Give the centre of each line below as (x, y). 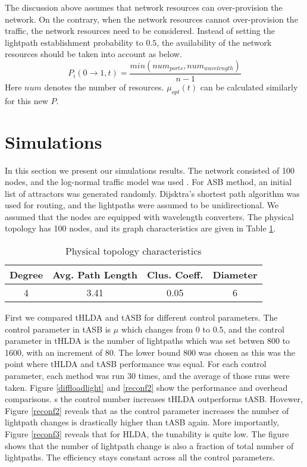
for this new (26, 100)
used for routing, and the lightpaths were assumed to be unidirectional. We (142, 205)
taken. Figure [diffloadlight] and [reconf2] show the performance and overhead (146, 387)
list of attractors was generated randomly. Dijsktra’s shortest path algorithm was (152, 193)
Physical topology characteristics (133, 251)
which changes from (157, 329)
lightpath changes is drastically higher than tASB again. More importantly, (142, 422)
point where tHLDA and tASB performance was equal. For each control (136, 364)
